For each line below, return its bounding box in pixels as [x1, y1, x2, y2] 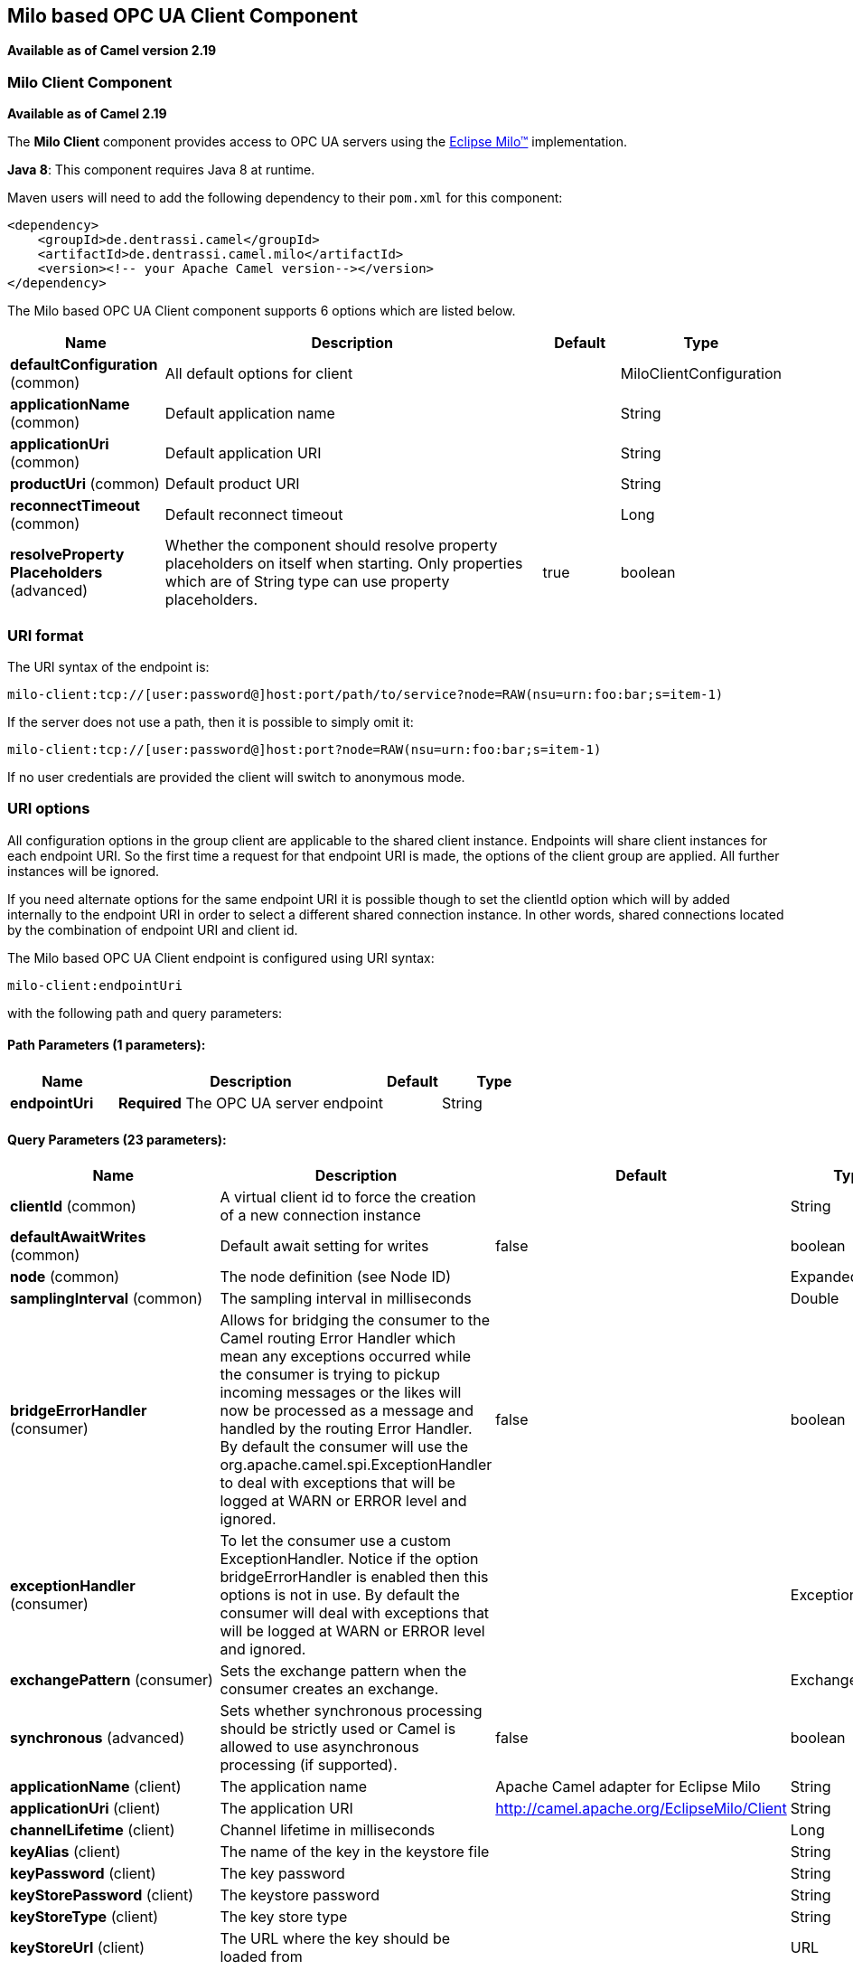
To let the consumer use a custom [220, 1532, 452, 1551]
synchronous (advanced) [10, 1729, 185, 1748]
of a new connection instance [220, 1206, 421, 1225]
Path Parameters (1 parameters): [7, 1037, 206, 1053]
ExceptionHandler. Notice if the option [220, 1550, 479, 1569]
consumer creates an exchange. [220, 1680, 439, 1699]
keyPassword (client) [10, 1864, 156, 1883]
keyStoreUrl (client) [10, 1938, 145, 1957]
